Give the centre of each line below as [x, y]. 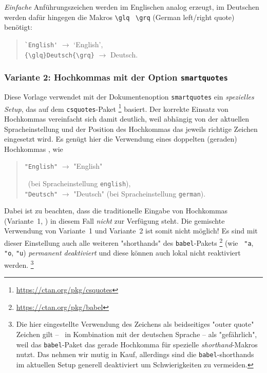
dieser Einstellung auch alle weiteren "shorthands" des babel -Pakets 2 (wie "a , [129, 242]
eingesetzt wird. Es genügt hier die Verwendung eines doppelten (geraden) [121, 139]
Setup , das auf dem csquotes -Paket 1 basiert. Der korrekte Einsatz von [116, 108]
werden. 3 [19, 264]
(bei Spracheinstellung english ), [79, 183]
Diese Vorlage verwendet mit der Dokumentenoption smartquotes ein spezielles [129, 96]
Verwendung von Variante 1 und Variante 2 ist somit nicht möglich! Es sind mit [131, 231]
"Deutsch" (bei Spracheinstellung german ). [140, 193]
